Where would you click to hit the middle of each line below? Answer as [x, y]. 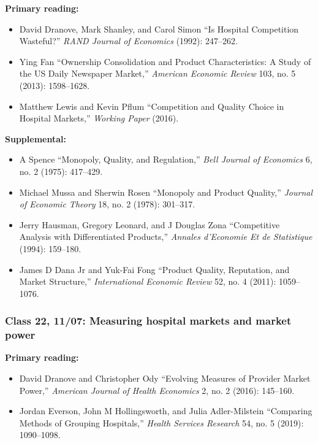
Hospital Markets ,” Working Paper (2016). [99, 118]
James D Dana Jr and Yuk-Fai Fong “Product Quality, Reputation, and [154, 269]
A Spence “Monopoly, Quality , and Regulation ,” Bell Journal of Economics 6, [166, 159]
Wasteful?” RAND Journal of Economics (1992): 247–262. [128, 41]
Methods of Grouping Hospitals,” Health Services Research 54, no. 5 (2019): [161, 422]
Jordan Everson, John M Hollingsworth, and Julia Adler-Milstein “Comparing [166, 411]
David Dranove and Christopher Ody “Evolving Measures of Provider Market [165, 378]
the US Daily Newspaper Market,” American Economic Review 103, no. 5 [157, 73]
